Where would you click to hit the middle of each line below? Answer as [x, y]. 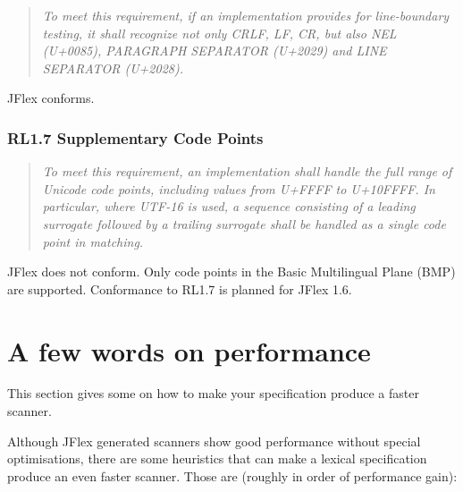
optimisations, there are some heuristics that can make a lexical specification [217, 458]
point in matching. [93, 241]
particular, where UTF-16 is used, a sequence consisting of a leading [229, 206]
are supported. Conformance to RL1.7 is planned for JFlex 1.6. [180, 288]
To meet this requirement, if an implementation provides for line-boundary [246, 15]
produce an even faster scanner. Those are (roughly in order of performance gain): [232, 475]
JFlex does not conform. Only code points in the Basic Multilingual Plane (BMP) [231, 271]
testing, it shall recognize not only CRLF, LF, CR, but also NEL [219, 33]
